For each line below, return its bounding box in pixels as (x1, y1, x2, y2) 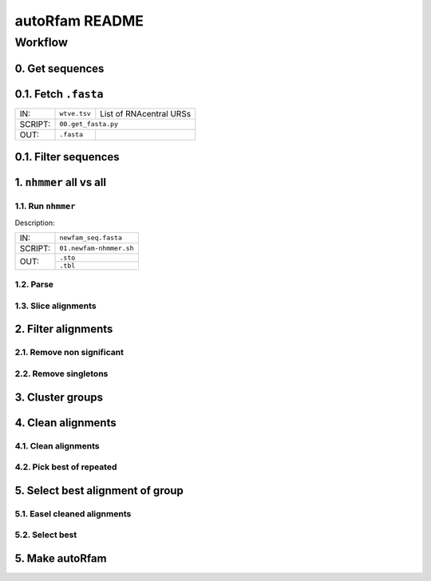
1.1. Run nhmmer (14, 200, 76, 211)
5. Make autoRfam (14, 551, 107, 565)
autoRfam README (14, 12, 144, 30)
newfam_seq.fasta (59, 234, 123, 243)
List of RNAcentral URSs (100, 108, 192, 119)
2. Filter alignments (14, 322, 113, 336)
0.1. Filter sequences (14, 150, 120, 164)
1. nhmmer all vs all (14, 176, 107, 189)
